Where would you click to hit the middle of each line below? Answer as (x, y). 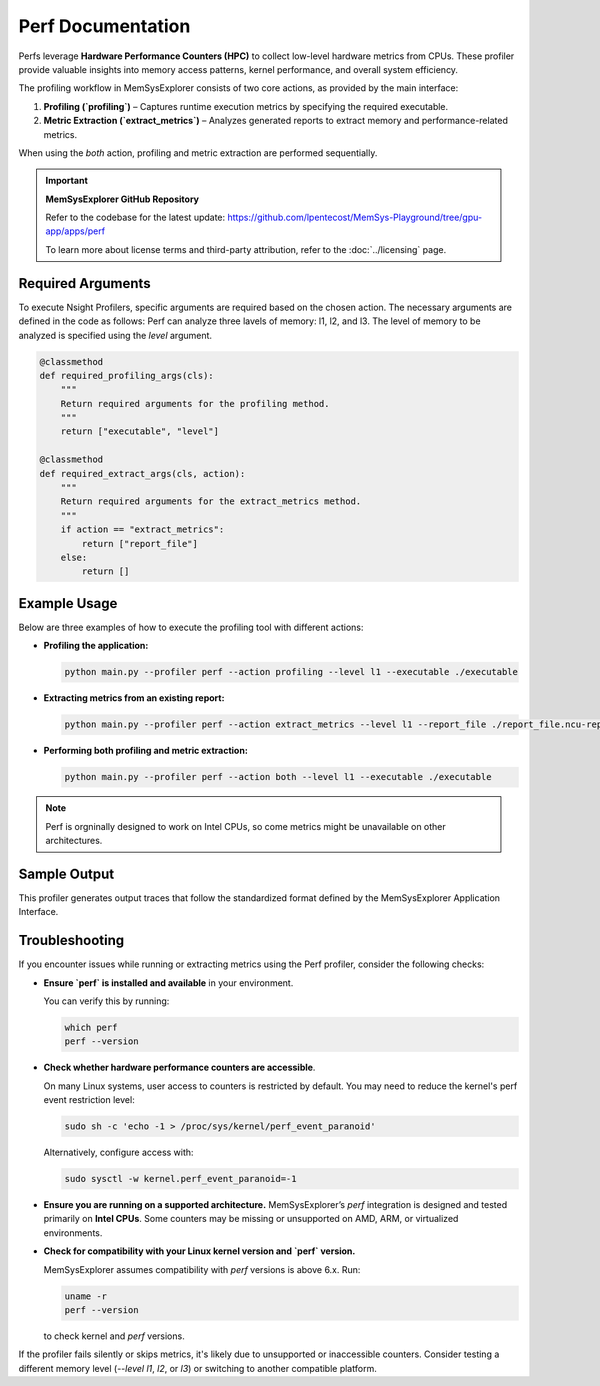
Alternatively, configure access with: (118, 1152)
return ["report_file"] (140, 543)
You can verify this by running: (106, 1001)
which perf (91, 1027)
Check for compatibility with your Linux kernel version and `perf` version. (199, 1251)
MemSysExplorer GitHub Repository (122, 199)
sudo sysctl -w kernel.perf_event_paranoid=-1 (180, 1179)
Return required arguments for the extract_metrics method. (211, 501)
